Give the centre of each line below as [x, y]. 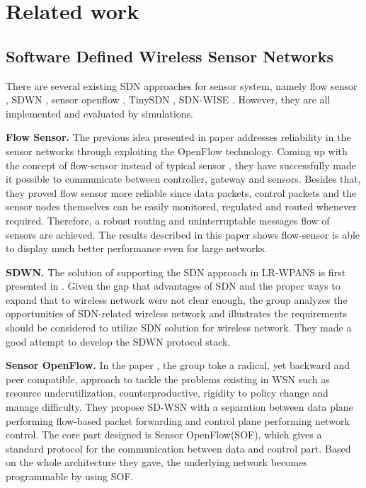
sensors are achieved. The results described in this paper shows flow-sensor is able [183, 234]
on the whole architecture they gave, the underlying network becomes [156, 462]
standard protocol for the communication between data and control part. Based [178, 448]
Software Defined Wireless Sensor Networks [170, 56]
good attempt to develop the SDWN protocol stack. [118, 341]
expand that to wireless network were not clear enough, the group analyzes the [177, 299]
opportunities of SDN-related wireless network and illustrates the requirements [176, 313]
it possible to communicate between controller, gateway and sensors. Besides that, [183, 179]
